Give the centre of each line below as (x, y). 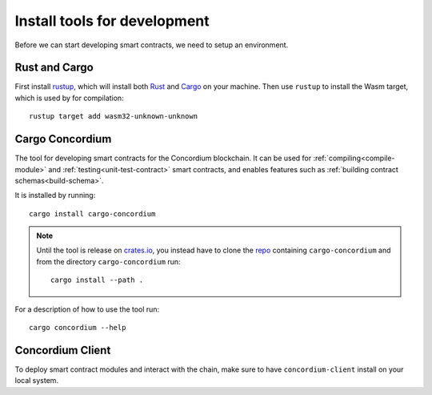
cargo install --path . (97, 280)
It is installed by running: (55, 195)
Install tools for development (112, 21)
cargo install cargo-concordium (92, 214)
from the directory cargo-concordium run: (108, 261)
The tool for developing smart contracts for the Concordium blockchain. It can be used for (163, 158)
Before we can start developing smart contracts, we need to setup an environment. (152, 45)
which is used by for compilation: (69, 98)
